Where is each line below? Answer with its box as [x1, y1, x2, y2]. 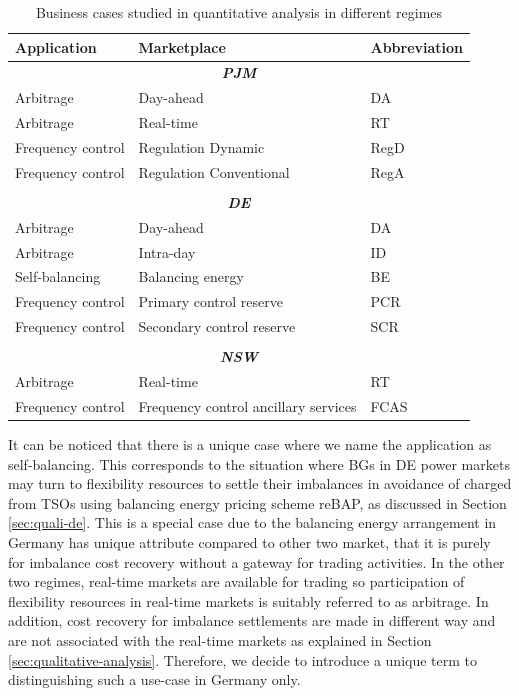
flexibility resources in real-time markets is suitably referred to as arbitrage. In [8, 590, 489, 611]
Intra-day [138, 241, 196, 262]
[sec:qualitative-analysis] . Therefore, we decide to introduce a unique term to [8, 649, 477, 670]
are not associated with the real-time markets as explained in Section [8, 629, 432, 650]
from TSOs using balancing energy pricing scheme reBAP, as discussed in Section [8, 492, 507, 513]
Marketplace [138, 36, 226, 57]
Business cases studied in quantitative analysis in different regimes [35, 2, 443, 22]
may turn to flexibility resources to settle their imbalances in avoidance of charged [8, 473, 512, 494]
